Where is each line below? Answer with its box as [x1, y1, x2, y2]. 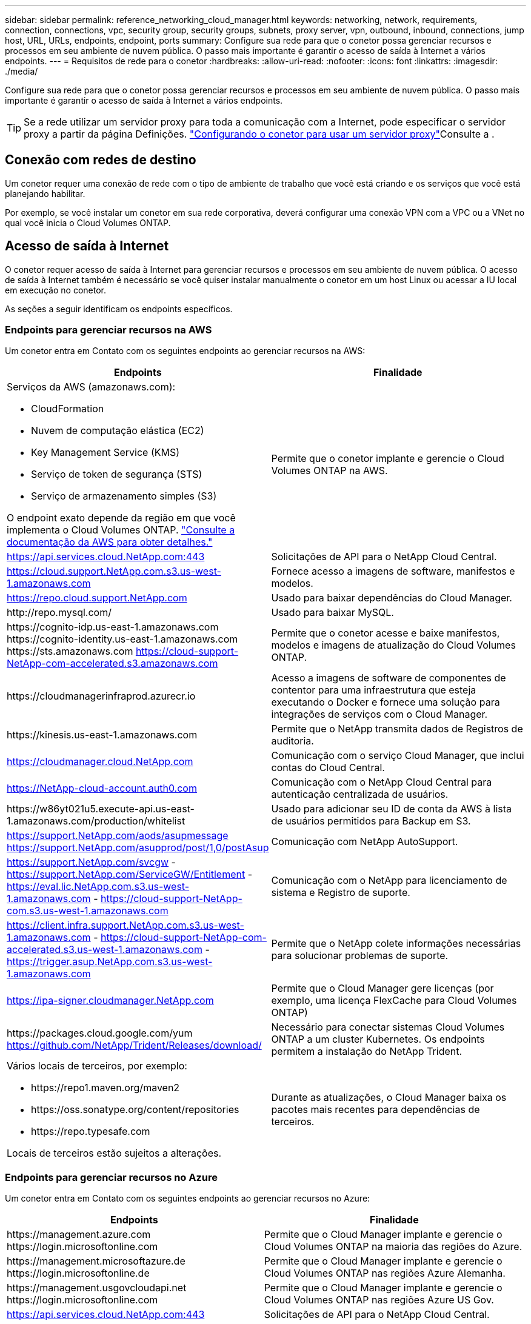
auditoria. [271, 735, 314, 747]
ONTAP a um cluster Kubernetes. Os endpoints [271, 1033, 485, 1046]
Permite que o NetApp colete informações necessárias [271, 937, 521, 950]
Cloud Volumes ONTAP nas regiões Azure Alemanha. [264, 1267, 506, 1280]
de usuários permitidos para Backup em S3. [271, 815, 471, 827]
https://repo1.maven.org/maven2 [31, 1082, 180, 1094]
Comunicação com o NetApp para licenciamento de [271, 874, 507, 887]
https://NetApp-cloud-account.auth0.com [7, 782, 197, 795]
